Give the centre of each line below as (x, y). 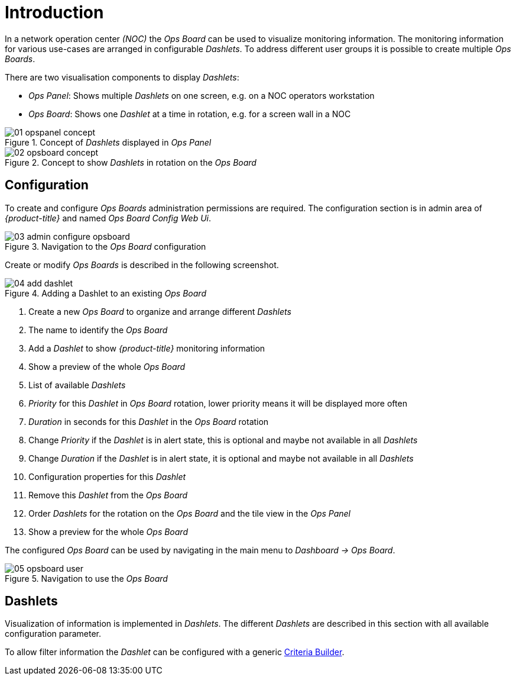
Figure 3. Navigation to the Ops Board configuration (106, 246)
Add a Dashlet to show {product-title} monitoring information (147, 348)
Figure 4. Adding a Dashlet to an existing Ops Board (106, 293)
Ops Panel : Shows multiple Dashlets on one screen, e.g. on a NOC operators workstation (202, 95)
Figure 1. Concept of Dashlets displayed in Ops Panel (108, 142)
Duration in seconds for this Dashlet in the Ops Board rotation (149, 421)
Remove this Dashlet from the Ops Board (108, 495)
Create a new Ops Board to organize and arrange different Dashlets (160, 311)
